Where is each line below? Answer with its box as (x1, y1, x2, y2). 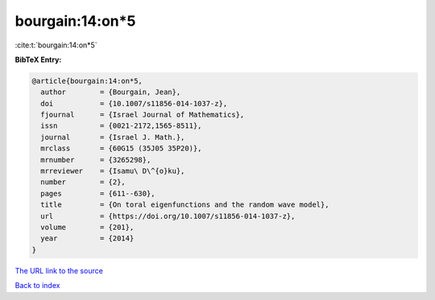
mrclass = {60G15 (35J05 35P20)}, (40, 144, 202, 153)
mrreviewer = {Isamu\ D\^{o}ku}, (40, 166, 185, 176)
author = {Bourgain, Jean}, (40, 88, 181, 97)
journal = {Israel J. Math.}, (40, 133, 185, 142)
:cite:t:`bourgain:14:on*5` (14, 40, 97, 50)
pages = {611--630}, (40, 189, 156, 198)
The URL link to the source (14, 265, 104, 275)
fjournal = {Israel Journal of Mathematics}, (40, 110, 245, 120)
